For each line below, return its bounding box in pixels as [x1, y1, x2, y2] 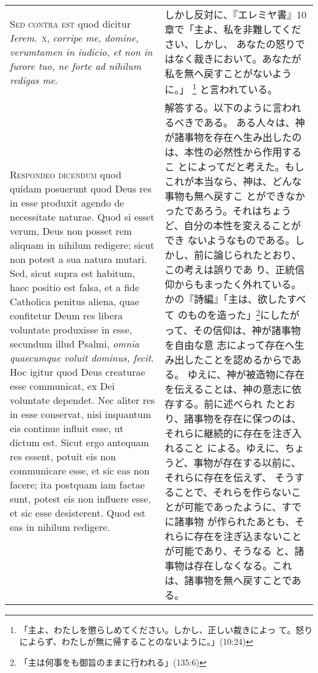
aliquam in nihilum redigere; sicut [10, 238, 155, 253]
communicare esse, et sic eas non [10, 463, 150, 478]
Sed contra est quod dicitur [10, 16, 131, 31]
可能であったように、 [184, 499, 282, 514]
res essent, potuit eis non [10, 449, 116, 464]
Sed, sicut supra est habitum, [10, 266, 135, 281]
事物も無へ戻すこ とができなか [165, 189, 305, 203]
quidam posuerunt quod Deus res [10, 181, 152, 196]
